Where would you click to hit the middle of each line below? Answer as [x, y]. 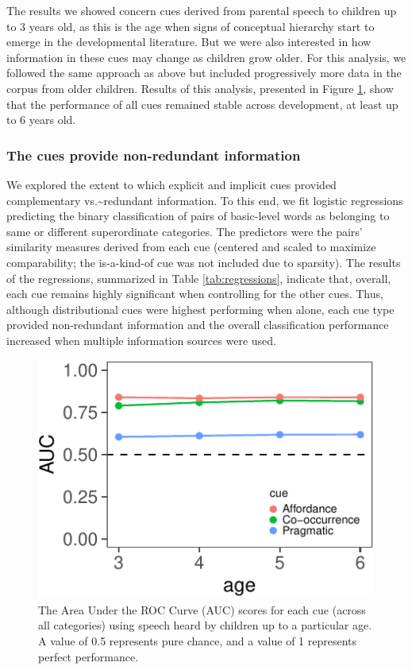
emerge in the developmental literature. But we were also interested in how [189, 42]
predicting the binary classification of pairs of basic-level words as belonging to [198, 216]
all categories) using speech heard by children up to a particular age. [205, 625]
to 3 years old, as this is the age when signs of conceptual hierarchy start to [191, 26]
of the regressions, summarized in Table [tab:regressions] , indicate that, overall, [199, 278]
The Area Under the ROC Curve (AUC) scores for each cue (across [202, 609]
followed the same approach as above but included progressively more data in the [204, 73]
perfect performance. [89, 656]
